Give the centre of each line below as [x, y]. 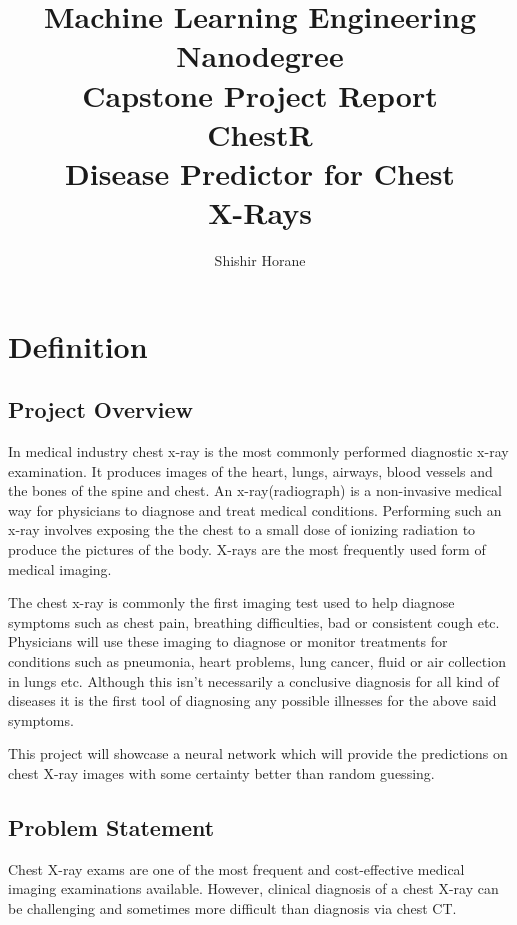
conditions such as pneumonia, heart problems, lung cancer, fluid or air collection [257, 660]
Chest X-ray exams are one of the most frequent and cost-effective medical [236, 868]
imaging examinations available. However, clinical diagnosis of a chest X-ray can [253, 888]
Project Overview [101, 409]
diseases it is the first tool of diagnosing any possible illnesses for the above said [252, 700]
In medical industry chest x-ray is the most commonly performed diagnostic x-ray [258, 451]
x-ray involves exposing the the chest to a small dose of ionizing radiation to [242, 529]
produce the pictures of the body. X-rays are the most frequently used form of [247, 549]
